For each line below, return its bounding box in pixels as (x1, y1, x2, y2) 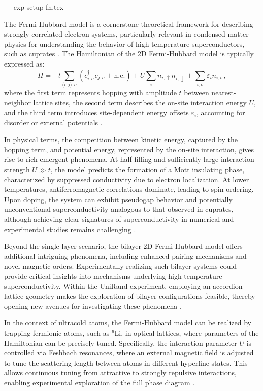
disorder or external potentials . (4, 117, 103, 127)
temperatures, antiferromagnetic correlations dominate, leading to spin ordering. (4, 184, 254, 194)
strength (4, 164, 30, 175)
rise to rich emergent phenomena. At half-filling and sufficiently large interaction (4, 154, 254, 165)
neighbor (4, 97, 31, 108)
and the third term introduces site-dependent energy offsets (4, 107, 189, 118)
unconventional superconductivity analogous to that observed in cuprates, (4, 204, 234, 214)
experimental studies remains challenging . (4, 223, 136, 234)
